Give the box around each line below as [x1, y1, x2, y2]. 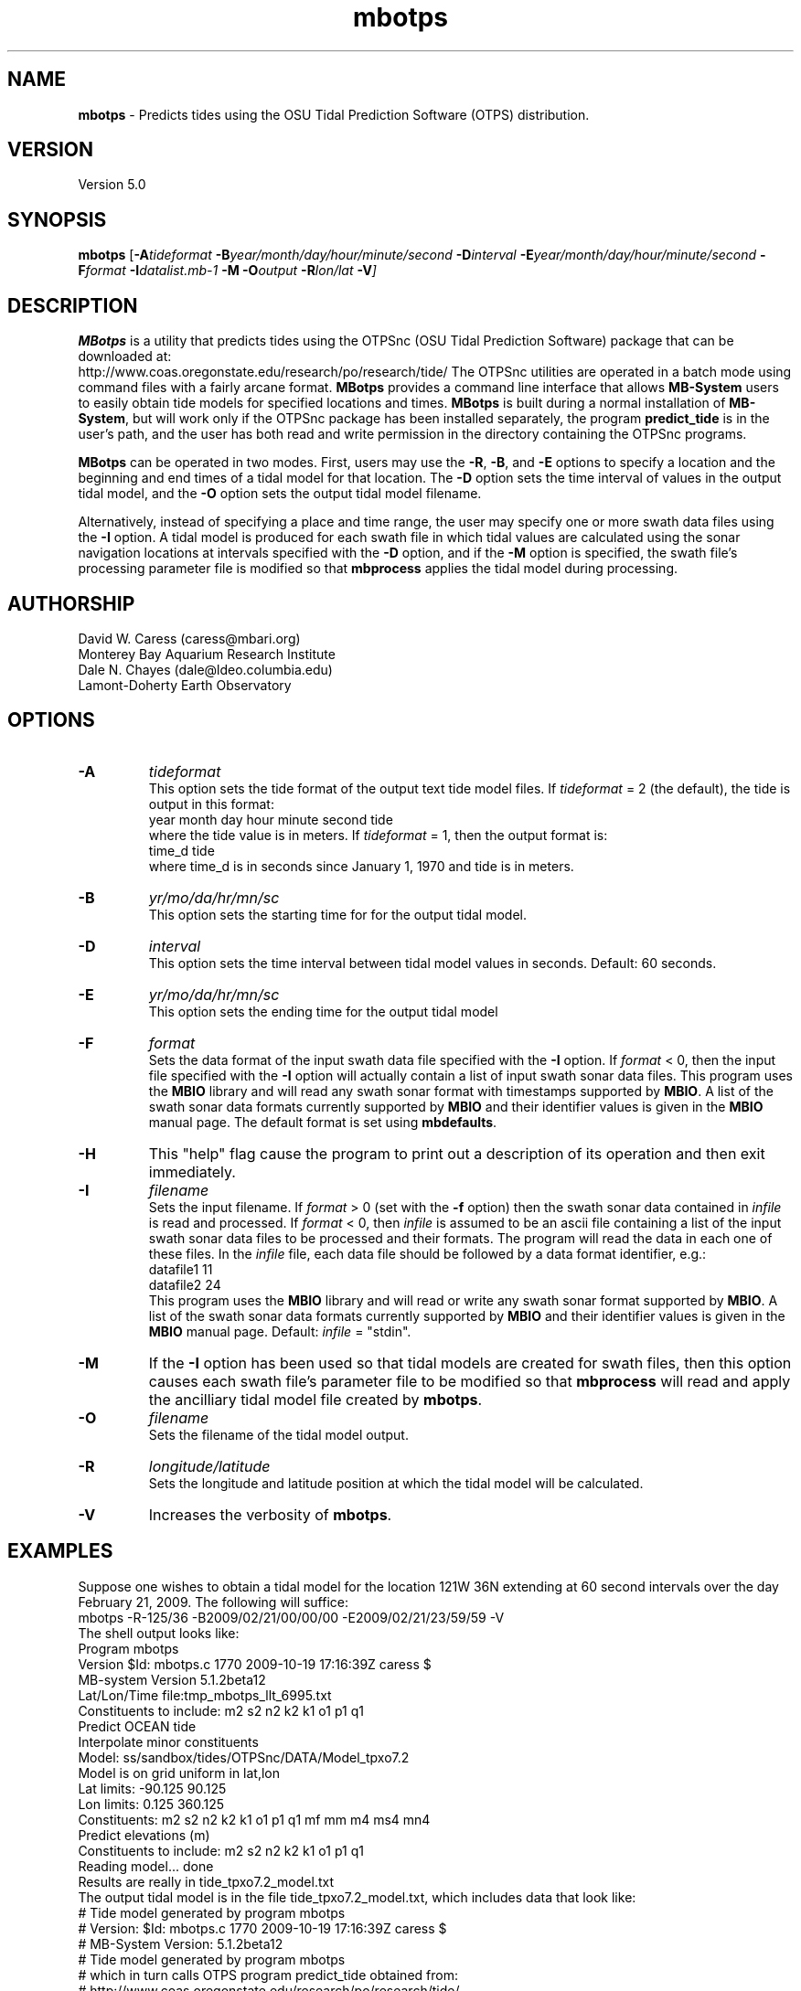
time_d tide [148, 842, 215, 858]
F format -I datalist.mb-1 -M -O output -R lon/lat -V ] [78, 262, 377, 279]
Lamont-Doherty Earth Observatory [78, 676, 292, 693]
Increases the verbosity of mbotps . [148, 1505, 392, 1524]
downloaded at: [78, 348, 172, 365]
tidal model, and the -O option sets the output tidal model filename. [78, 485, 482, 502]
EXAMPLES [7, 1539, 113, 1563]
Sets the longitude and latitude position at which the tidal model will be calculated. [148, 1475, 644, 1491]
